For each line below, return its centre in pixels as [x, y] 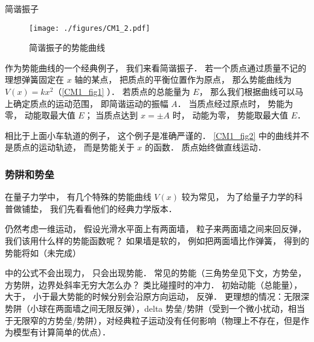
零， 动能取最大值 [40, 115]
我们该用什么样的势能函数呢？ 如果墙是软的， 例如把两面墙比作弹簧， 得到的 [157, 240]
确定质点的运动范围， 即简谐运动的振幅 [91, 103]
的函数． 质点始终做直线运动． [206, 147]
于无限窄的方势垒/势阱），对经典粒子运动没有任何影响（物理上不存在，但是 [153, 320]
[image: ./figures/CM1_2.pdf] [90, 28]
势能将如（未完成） [43, 252]
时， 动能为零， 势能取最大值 [230, 115]
